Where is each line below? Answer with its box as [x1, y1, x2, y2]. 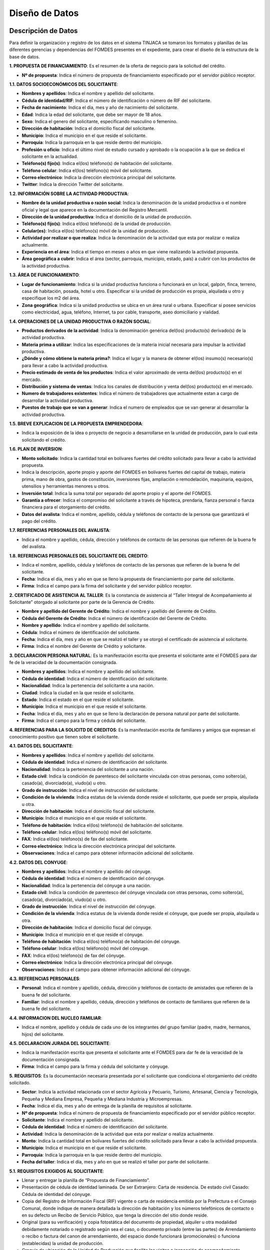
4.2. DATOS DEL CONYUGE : [9, 859, 68, 865]
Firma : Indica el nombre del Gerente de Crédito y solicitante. [21, 643, 146, 649]
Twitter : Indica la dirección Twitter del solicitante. [21, 181, 124, 187]
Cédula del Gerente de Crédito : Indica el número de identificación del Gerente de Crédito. [21, 615, 207, 621]
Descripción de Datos [9, 26, 78, 35]
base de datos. [9, 53, 40, 59]
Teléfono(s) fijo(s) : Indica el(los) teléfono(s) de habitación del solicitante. [21, 160, 173, 166]
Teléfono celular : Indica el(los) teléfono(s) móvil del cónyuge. [21, 945, 149, 951]
